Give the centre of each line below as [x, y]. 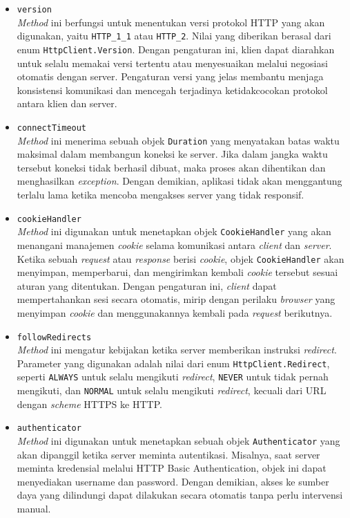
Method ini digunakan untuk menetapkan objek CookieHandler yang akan [174, 231]
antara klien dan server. [67, 103]
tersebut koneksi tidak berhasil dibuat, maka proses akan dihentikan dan [171, 167]
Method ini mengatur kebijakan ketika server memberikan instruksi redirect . [177, 350]
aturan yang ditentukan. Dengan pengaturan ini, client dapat [147, 285]
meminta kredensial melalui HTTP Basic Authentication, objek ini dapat [172, 468]
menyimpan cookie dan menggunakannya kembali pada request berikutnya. [175, 312]
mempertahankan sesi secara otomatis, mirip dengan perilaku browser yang [176, 299]
